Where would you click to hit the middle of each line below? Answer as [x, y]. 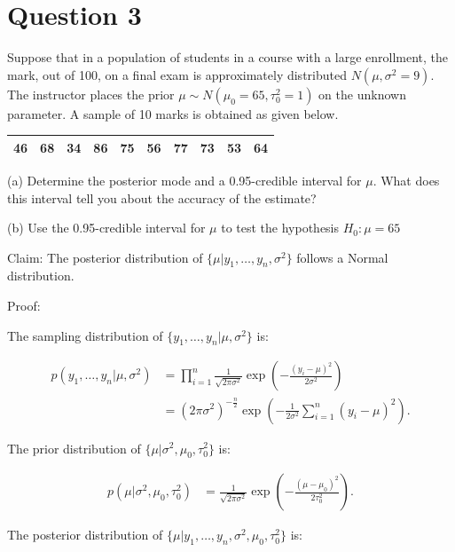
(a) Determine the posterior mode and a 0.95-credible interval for [184, 180]
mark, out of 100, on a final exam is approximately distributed [177, 74]
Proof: [24, 306]
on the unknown [362, 94]
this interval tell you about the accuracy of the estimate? [162, 197]
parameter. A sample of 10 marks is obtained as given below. [173, 113]
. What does [406, 180]
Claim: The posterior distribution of [105, 257]
